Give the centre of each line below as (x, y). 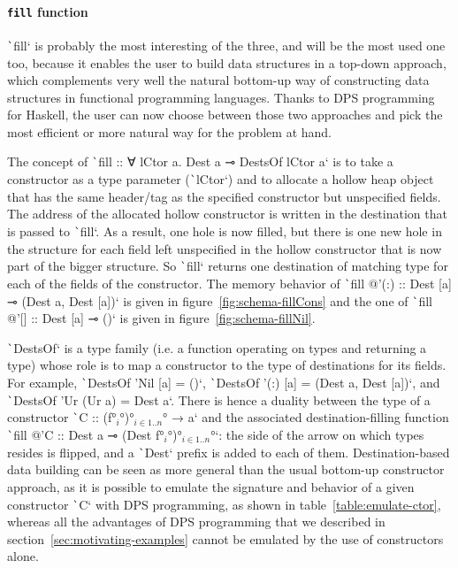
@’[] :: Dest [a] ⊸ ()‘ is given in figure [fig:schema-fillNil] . (161, 318)
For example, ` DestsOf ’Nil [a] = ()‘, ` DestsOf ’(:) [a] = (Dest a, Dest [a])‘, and (224, 383)
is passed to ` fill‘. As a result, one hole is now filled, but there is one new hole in (225, 230)
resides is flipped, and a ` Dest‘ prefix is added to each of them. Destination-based (229, 452)
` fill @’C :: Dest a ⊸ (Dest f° (86, 435)
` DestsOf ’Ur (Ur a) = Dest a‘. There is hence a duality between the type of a (219, 399)
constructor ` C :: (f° (62, 417)
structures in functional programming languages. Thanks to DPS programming (221, 97)
